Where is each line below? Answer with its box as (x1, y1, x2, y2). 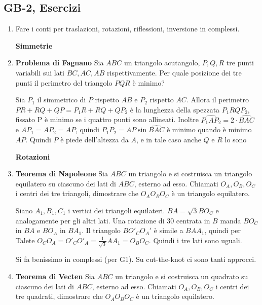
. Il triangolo (82, 225, 121, 236)
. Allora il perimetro (186, 94, 249, 105)
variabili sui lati (15, 67, 64, 78)
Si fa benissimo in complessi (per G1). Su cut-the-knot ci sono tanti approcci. (15, 254, 256, 264)
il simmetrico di (37, 94, 86, 105)
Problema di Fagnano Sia (15, 57, 104, 68)
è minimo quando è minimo (166, 124, 252, 135)
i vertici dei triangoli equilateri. (68, 205, 165, 215)
